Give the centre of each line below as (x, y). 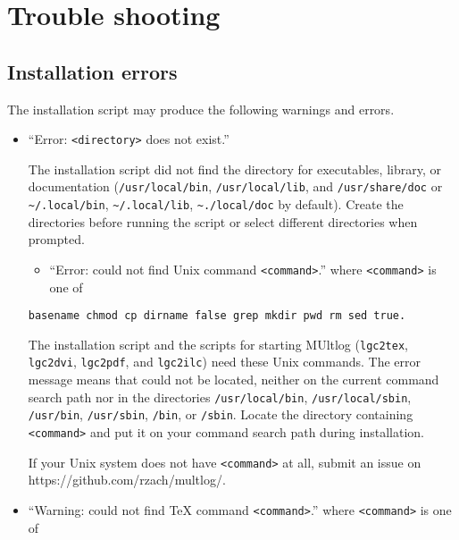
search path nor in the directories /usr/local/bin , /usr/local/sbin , (220, 397)
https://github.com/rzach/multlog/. (127, 480)
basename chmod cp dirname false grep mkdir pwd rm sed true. (217, 316)
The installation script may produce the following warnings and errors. (201, 109)
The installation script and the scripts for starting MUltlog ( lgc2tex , (218, 344)
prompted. (56, 239)
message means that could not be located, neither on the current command (234, 380)
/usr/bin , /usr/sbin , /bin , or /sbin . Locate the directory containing (221, 414)
